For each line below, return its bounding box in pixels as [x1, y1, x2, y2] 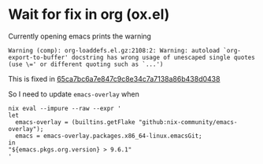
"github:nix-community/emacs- [138, 118, 238, 126]
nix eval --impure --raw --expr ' [8, 104, 122, 112]
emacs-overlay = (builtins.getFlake [15, 118, 135, 126]
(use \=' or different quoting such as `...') [8, 60, 164, 68]
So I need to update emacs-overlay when [8, 89, 139, 99]
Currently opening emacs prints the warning [8, 31, 152, 41]
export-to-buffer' [8, 53, 69, 61]
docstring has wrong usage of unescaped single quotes [71, 53, 256, 61]
